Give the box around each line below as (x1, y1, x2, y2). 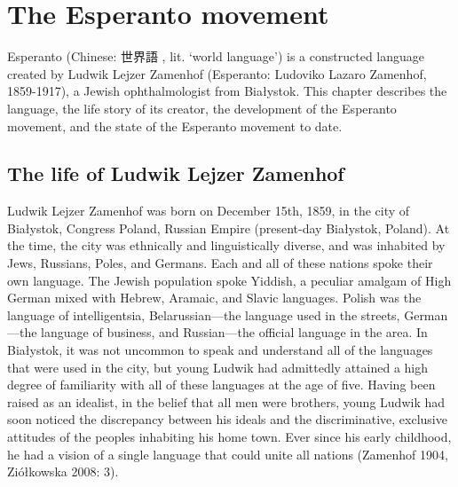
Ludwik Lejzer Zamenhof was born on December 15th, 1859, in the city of (7, 201, 410, 220)
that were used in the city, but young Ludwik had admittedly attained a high (7, 357, 429, 376)
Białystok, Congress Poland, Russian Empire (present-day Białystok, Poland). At (7, 218, 450, 237)
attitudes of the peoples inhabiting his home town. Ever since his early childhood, (7, 428, 452, 446)
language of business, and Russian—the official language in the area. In (41, 323, 428, 342)
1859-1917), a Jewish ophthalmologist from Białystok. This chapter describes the (7, 82, 447, 100)
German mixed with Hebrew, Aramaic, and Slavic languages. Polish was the (7, 288, 422, 307)
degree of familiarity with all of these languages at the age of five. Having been (7, 375, 436, 394)
